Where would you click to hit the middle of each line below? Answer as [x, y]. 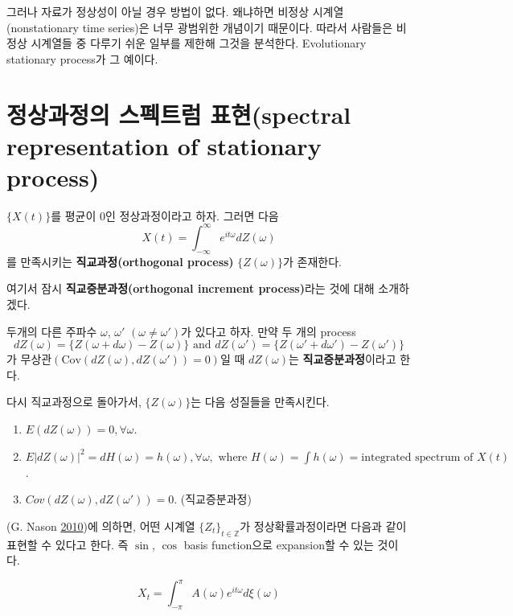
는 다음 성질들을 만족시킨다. [260, 402]
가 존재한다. [312, 261]
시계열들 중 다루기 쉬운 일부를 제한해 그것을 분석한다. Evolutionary [199, 43]
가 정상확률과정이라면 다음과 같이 [323, 526]
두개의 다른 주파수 [52, 331]
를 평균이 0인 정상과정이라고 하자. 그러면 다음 [165, 215]
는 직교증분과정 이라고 [343, 359]
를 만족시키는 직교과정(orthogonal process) [120, 261]
